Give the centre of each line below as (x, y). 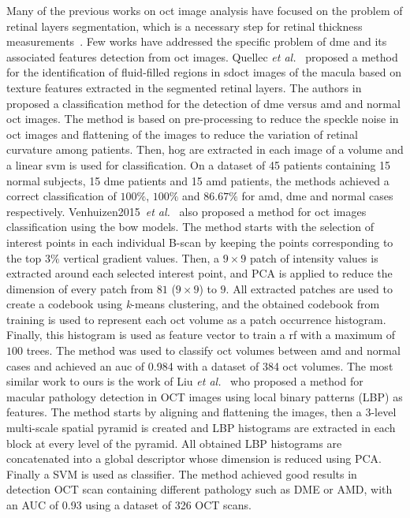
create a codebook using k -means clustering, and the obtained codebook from (193, 304)
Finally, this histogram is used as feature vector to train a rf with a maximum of (201, 335)
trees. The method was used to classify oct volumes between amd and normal (213, 350)
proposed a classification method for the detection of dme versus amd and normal (203, 103)
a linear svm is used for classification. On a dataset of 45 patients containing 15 (199, 164)
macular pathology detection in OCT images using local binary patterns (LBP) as (205, 396)
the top (24, 257)
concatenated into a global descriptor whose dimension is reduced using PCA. (194, 458)
